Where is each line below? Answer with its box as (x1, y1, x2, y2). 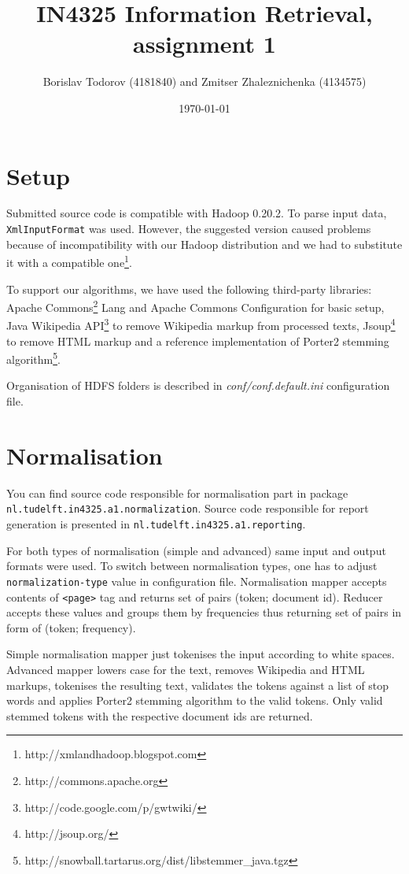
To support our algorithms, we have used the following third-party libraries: (6, 280, 372, 297)
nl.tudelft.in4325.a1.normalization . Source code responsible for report (6, 500, 369, 517)
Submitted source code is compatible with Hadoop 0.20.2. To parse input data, (6, 205, 387, 221)
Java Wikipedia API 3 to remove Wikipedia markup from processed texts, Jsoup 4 (6, 315, 396, 334)
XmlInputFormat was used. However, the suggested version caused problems (6, 220, 371, 237)
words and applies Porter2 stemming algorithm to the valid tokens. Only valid (6, 692, 383, 709)
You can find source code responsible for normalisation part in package (6, 484, 348, 501)
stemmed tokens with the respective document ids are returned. (6, 707, 313, 724)
